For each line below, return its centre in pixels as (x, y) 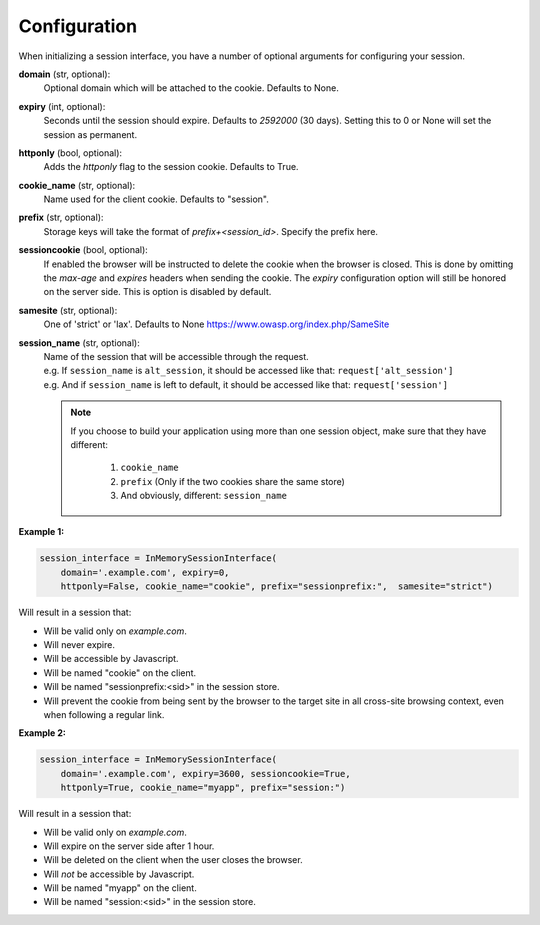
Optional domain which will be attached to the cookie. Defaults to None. (191, 88)
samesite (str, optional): (68, 310)
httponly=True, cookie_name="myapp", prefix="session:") (203, 788)
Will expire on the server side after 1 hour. (129, 846)
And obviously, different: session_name (203, 496)
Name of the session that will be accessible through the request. (176, 356)
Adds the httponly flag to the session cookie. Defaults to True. (171, 167)
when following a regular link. (104, 714)
